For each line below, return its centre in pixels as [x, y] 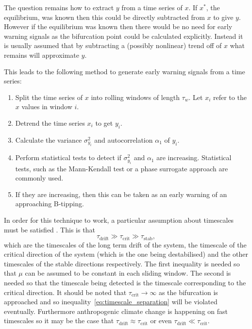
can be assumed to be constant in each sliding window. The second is [128, 273]
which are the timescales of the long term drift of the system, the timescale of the [125, 244]
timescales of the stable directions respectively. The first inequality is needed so [122, 263]
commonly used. [39, 178]
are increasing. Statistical [194, 157]
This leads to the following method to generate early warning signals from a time [125, 71]
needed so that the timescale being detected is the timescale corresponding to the [125, 282]
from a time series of [152, 7]
